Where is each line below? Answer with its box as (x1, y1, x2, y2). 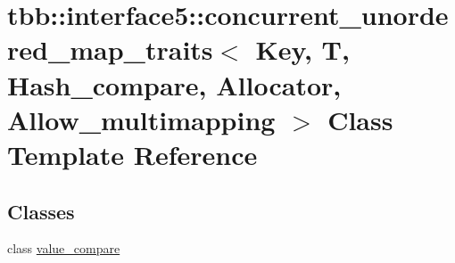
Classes (7, 197, 75, 225)
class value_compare (7, 239, 120, 258)
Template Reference (7, 136, 258, 172)
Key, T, (255, 31, 350, 68)
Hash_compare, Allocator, (7, 66, 342, 103)
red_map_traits (7, 31, 213, 68)
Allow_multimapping (7, 101, 276, 137)
